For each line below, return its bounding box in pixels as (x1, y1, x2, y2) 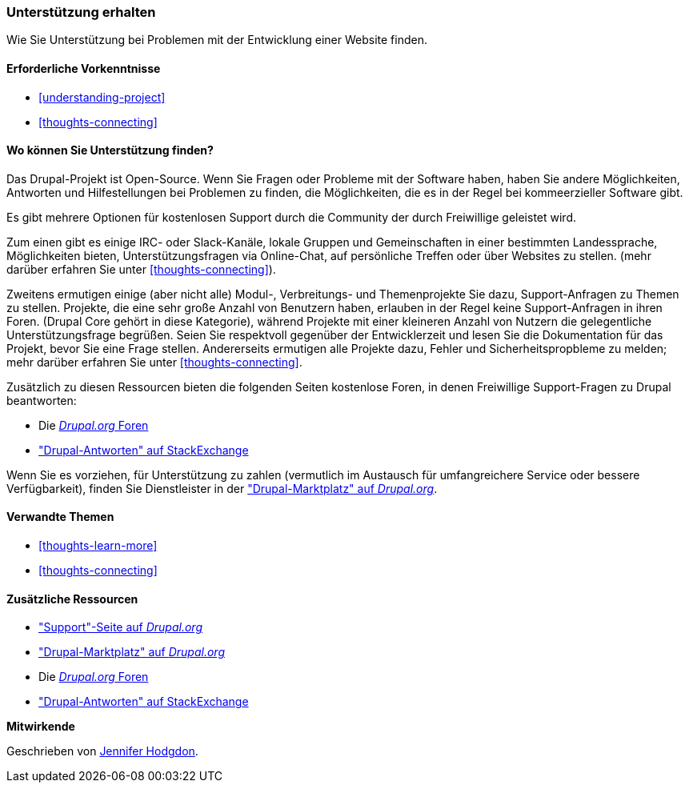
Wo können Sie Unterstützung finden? (6, 143, 214, 158)
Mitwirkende (6, 719, 75, 734)
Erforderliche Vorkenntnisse (6, 61, 161, 75)
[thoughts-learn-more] (38, 539, 158, 553)
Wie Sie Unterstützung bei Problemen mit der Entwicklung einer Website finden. (6, 33, 427, 47)
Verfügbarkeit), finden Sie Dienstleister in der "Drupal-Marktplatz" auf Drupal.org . (6, 481, 438, 495)
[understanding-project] (38, 90, 166, 104)
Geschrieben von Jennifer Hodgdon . (6, 744, 198, 759)
